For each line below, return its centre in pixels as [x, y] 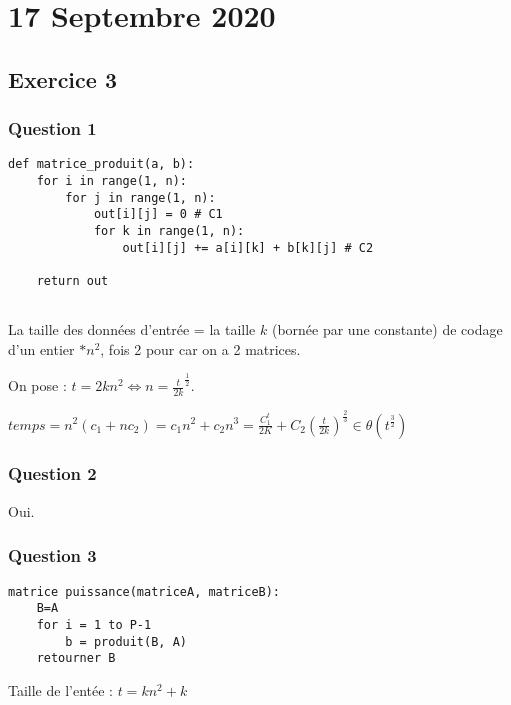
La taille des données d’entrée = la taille [132, 329]
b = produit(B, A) [126, 641]
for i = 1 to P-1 [94, 624]
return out [72, 280]
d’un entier [41, 348]
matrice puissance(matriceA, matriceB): [144, 591]
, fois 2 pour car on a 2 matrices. [200, 348]
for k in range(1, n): [169, 231]
